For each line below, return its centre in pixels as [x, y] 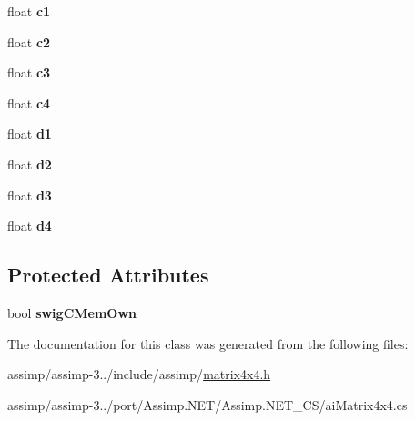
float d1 [30, 133]
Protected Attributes [108, 275]
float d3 [30, 195]
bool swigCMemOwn [72, 312]
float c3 [29, 72]
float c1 [29, 11]
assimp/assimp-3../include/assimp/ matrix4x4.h [139, 374]
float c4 [29, 103]
